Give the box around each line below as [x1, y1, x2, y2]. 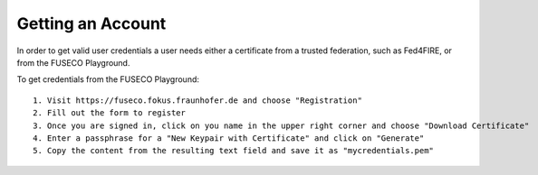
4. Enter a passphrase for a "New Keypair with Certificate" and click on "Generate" [33, 133, 425, 143]
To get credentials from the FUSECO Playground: [16, 74, 199, 85]
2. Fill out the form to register [33, 108, 186, 118]
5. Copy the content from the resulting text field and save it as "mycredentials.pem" [33, 145, 435, 156]
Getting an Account [16, 14, 167, 33]
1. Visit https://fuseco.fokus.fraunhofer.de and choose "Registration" [33, 95, 362, 106]
